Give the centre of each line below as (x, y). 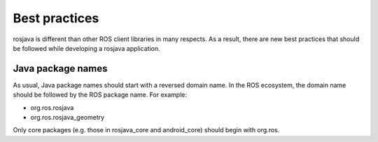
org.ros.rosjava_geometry (68, 118)
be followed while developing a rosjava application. (86, 48)
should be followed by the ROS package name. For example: (100, 95)
